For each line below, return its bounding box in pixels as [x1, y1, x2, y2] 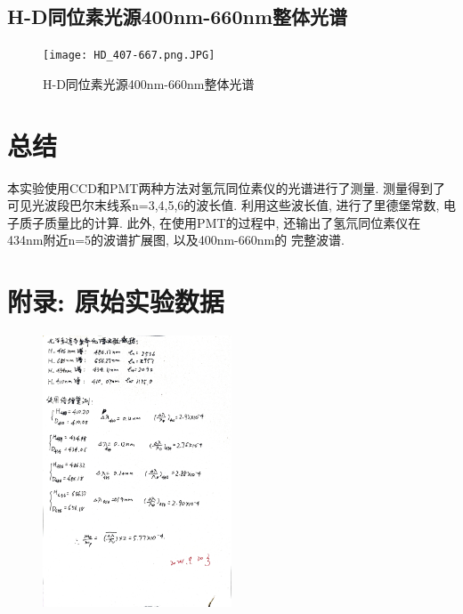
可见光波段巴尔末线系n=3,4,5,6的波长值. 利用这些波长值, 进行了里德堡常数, [7, 196, 440, 214]
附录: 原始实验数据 [7, 283, 224, 319]
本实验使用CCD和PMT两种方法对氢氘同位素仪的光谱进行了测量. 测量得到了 [7, 178, 445, 197]
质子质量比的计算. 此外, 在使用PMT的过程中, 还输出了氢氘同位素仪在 [19, 213, 421, 231]
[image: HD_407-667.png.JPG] [43, 49, 215, 62]
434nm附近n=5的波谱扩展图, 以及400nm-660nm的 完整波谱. [7, 230, 345, 249]
